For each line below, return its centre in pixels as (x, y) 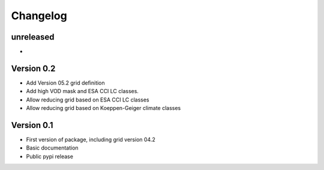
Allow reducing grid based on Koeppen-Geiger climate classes (103, 108)
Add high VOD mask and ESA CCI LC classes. (82, 91)
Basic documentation (52, 148)
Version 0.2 (33, 68)
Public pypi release (49, 156)
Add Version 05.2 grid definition (65, 83)
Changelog (39, 16)
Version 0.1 (32, 125)
